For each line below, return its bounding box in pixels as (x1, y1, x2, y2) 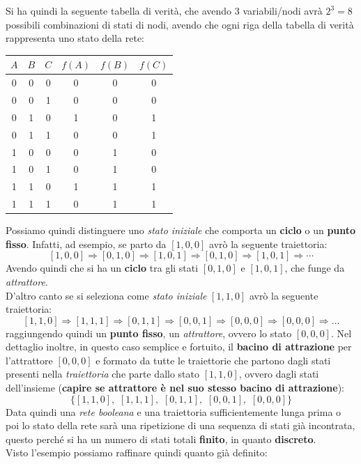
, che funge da (284, 261, 345, 275)
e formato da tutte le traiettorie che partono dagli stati (95, 353, 331, 367)
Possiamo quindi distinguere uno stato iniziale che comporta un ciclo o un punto (6, 223, 356, 238)
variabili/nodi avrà (243, 3, 323, 17)
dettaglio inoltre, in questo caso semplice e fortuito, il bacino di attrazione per (6, 339, 352, 354)
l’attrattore (6, 353, 53, 367)
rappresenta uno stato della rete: (6, 31, 144, 45)
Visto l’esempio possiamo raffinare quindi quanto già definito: (6, 445, 268, 460)
